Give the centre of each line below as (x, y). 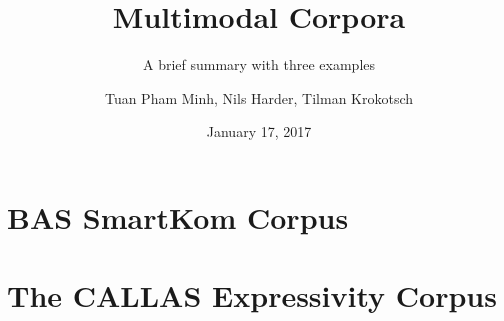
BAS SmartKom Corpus (178, 216)
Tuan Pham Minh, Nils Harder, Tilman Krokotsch (259, 97)
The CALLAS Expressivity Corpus (252, 295)
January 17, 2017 (259, 131)
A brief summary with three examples (259, 64)
